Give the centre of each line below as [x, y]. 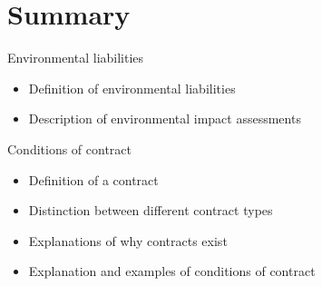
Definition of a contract [93, 179]
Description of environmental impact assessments [165, 118]
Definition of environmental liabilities [132, 88]
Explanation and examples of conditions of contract [172, 271]
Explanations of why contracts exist [128, 240]
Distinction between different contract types [151, 210]
